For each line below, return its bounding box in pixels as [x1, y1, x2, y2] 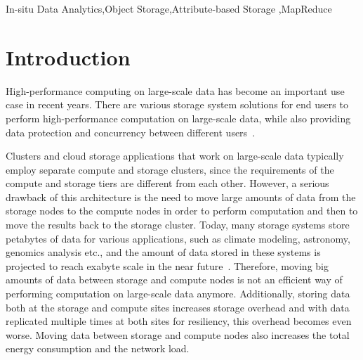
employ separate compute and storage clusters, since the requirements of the [6, 162, 334, 176]
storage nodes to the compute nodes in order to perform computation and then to [6, 203, 358, 218]
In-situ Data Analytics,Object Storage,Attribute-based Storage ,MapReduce [6, 1, 332, 15]
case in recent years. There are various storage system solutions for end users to [6, 97, 348, 112]
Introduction [6, 42, 131, 71]
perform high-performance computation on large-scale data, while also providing [6, 110, 351, 125]
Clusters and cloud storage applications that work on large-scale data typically [6, 148, 344, 163]
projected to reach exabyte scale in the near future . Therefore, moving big [6, 258, 329, 273]
